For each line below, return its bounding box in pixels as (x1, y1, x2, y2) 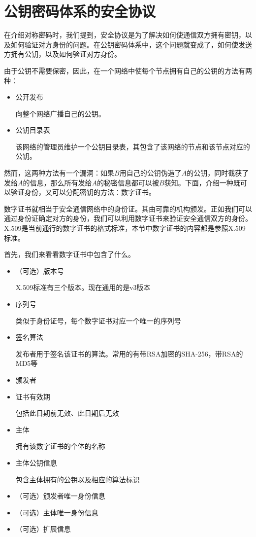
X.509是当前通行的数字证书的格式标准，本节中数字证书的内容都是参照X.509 (4, 223, 246, 233)
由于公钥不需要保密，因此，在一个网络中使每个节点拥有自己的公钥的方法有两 (4, 65, 252, 75)
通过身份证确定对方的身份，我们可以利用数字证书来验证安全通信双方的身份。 (4, 213, 252, 223)
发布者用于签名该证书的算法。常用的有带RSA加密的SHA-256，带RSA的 (15, 348, 243, 358)
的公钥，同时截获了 (187, 168, 249, 178)
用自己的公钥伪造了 (119, 168, 182, 178)
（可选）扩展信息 (15, 524, 71, 534)
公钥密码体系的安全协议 (4, 1, 156, 21)
